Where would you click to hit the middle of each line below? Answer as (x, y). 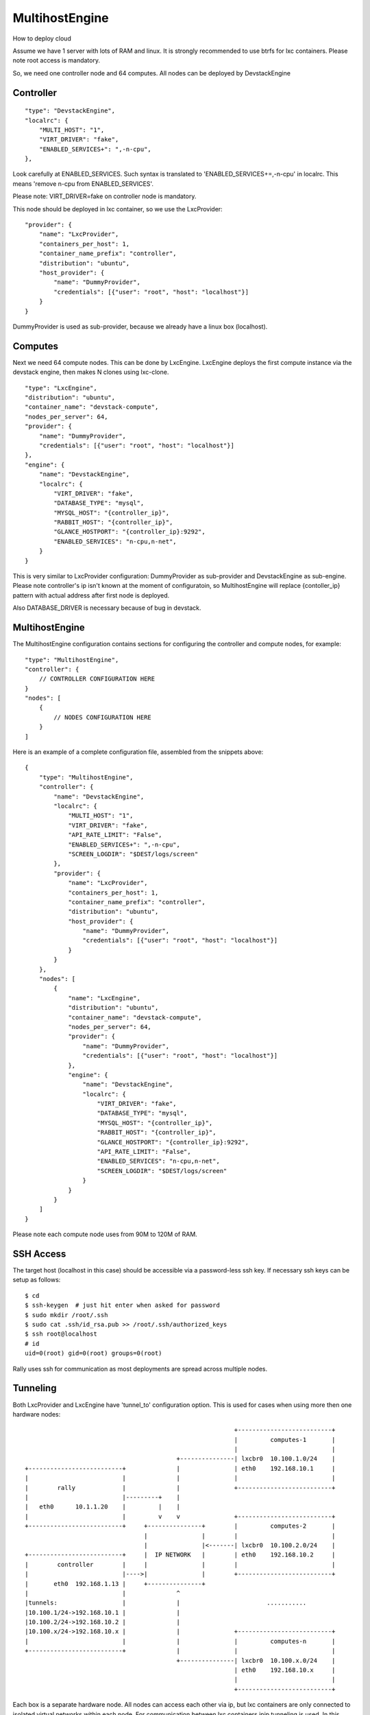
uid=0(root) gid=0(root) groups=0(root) (94, 1353)
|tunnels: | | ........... (166, 1603)
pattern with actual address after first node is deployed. (91, 595)
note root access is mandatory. (57, 60)
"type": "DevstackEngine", (70, 111)
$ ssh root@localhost (61, 1334)
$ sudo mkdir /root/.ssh (66, 1315)
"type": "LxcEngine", (61, 388)
